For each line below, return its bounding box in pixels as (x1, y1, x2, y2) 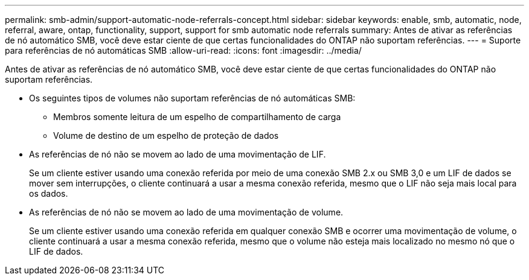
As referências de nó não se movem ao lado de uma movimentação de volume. (29, 207, 344, 217)
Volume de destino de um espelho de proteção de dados (53, 130, 279, 141)
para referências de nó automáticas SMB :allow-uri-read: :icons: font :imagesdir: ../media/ (5, 45, 362, 56)
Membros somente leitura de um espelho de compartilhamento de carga (53, 112, 341, 122)
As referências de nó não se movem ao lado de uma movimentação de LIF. (29, 149, 326, 159)
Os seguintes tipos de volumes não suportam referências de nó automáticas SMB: (29, 93, 356, 103)
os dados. (29, 188, 68, 199)
